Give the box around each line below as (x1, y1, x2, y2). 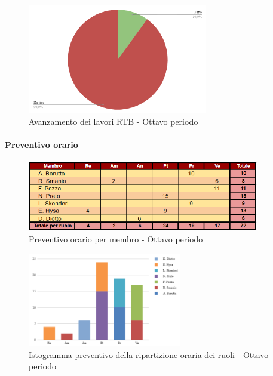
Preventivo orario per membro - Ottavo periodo (29, 232, 203, 245)
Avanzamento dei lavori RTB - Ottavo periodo (29, 115, 198, 127)
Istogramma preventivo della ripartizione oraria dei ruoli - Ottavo (29, 348, 269, 360)
